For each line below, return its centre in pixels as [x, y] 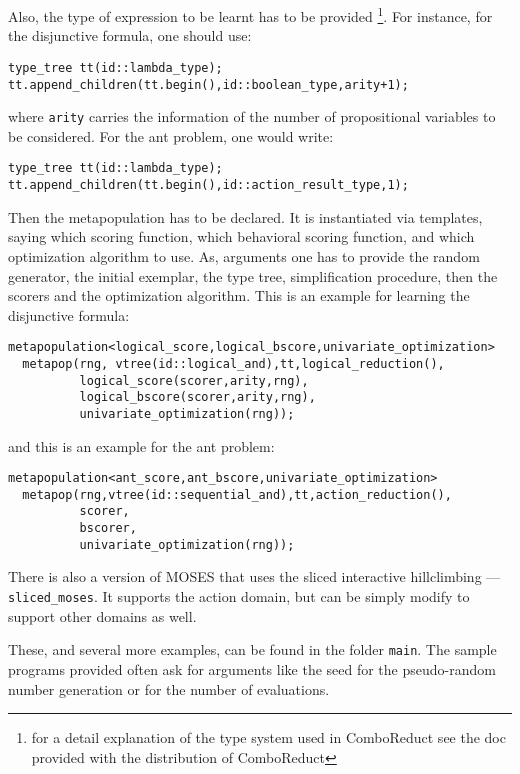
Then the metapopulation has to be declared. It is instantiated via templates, [245, 216]
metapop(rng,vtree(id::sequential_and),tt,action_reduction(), [237, 494]
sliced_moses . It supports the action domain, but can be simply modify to [239, 596]
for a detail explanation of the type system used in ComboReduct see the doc [268, 737]
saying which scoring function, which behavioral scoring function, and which [241, 236]
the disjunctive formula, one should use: [130, 35]
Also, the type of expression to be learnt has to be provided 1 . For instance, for [250, 14]
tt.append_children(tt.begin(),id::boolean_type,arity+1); [208, 84]
